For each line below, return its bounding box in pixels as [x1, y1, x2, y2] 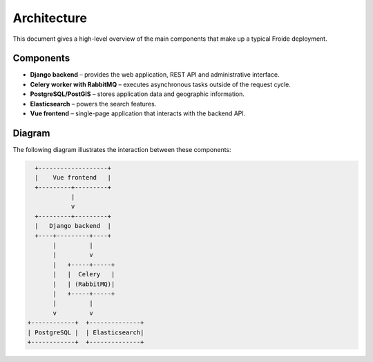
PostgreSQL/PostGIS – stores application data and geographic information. [30, 90, 245, 98]
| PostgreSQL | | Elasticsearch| [27, 328, 144, 336]
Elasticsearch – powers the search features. [30, 99, 157, 108]
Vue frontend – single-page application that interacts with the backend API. [30, 109, 246, 117]
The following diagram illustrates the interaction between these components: [12, 145, 231, 153]
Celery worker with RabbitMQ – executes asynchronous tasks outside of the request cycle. [30, 80, 291, 88]
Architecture [12, 10, 88, 26]
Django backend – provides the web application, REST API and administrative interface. [30, 70, 280, 79]
